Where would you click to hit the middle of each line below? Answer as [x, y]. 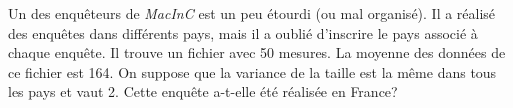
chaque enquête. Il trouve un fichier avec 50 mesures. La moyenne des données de [257, 52]
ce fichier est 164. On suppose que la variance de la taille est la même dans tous [252, 71]
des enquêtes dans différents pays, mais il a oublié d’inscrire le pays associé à [243, 32]
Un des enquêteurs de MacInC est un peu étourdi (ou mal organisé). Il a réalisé [252, 13]
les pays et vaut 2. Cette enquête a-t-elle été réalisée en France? [203, 91]
